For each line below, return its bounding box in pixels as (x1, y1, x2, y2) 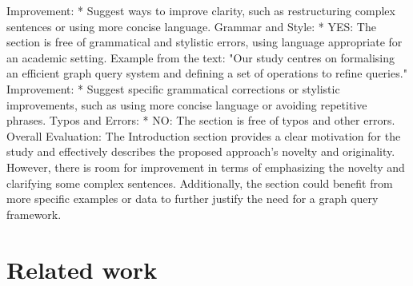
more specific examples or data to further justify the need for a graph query (6, 190, 379, 207)
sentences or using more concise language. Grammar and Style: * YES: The (6, 18, 376, 34)
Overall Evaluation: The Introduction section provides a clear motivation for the (6, 127, 401, 144)
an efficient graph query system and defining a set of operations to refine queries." (6, 65, 407, 81)
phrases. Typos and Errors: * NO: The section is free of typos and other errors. (6, 112, 395, 129)
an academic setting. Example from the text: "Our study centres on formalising (6, 49, 395, 66)
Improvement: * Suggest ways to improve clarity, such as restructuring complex (6, 2, 395, 18)
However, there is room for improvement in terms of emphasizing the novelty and (6, 158, 405, 175)
